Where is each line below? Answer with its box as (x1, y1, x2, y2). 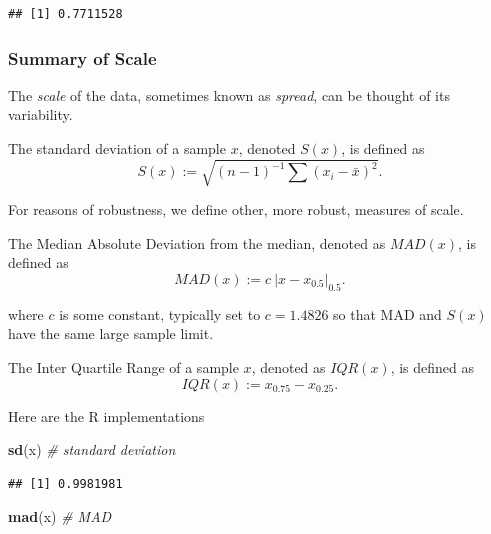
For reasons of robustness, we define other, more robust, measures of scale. (8, 199, 464, 220)
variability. (8, 104, 73, 125)
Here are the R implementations (8, 405, 205, 426)
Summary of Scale (8, 45, 157, 70)
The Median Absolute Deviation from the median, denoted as (8, 232, 386, 253)
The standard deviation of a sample (8, 138, 226, 158)
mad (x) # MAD (8, 506, 112, 527)
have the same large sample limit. (8, 323, 214, 344)
